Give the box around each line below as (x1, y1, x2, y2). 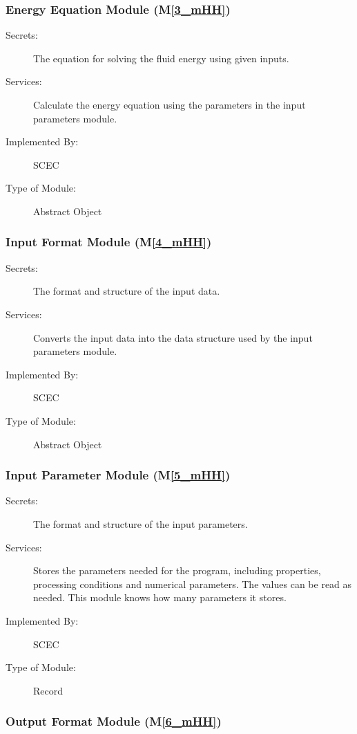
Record (33, 683, 64, 697)
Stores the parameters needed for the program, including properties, (33, 563, 321, 578)
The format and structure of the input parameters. (33, 516, 248, 531)
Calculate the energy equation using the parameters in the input (33, 98, 306, 111)
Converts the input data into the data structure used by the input (33, 330, 313, 345)
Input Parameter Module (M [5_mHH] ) (6, 466, 231, 484)
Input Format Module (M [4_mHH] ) (6, 233, 212, 250)
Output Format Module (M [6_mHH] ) (6, 713, 222, 730)
